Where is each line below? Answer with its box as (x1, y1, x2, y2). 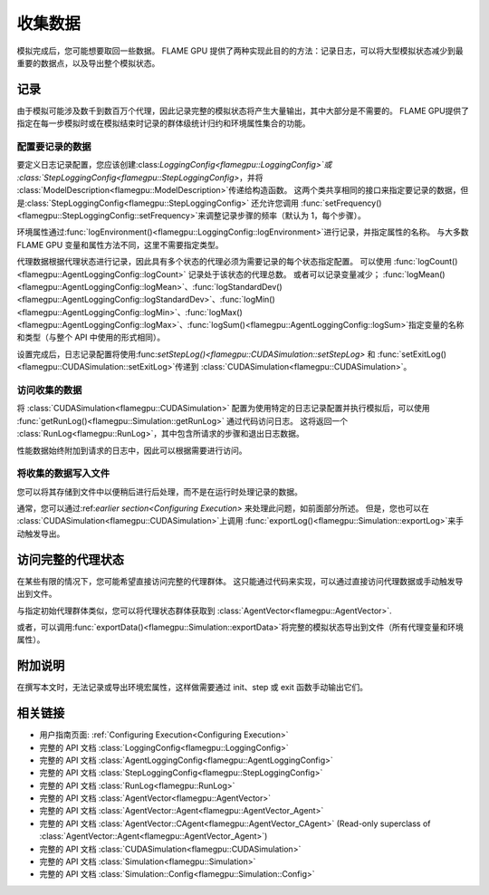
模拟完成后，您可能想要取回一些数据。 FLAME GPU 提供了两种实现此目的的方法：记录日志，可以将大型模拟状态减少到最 (16, 45, 464, 56)
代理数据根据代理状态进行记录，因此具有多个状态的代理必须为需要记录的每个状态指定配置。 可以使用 (16, 256, 392, 267)
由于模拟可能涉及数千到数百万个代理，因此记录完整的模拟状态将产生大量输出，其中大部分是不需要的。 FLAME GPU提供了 (16, 105, 470, 116)
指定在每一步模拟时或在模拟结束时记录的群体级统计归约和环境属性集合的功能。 (16, 118, 311, 129)
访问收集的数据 (16, 384, 82, 396)
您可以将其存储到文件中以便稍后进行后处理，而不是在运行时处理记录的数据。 (16, 486, 302, 497)
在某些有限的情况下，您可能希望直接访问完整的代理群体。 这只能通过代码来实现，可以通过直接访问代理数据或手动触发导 (16, 575, 464, 586)
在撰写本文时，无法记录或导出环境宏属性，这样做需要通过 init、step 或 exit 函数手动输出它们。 (16, 682, 369, 693)
